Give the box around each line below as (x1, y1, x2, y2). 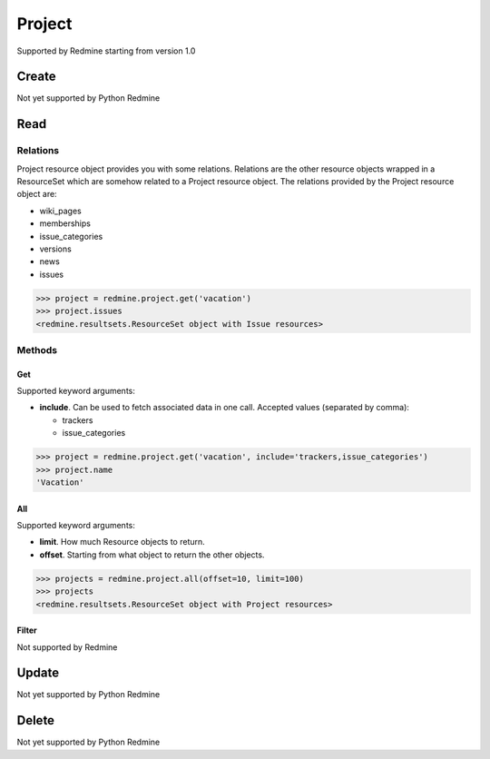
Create (16, 69, 56, 84)
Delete (16, 713, 54, 728)
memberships (39, 218, 91, 229)
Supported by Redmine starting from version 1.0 (16, 45, 196, 56)
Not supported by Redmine (16, 641, 118, 653)
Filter (16, 625, 38, 636)
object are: (16, 189, 58, 200)
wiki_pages (39, 205, 82, 216)
